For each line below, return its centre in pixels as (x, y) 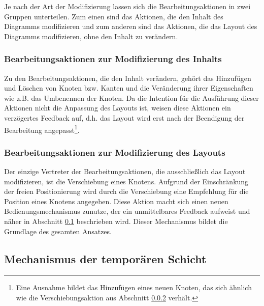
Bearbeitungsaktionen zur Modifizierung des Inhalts (113, 59)
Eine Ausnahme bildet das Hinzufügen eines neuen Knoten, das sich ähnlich (134, 287)
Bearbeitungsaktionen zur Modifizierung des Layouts (115, 152)
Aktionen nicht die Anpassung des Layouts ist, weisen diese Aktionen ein (118, 108)
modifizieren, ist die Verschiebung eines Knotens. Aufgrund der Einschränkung (126, 181)
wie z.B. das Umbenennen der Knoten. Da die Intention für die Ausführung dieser (131, 98)
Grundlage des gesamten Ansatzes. (58, 231)
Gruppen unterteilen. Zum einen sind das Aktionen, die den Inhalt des (114, 16)
